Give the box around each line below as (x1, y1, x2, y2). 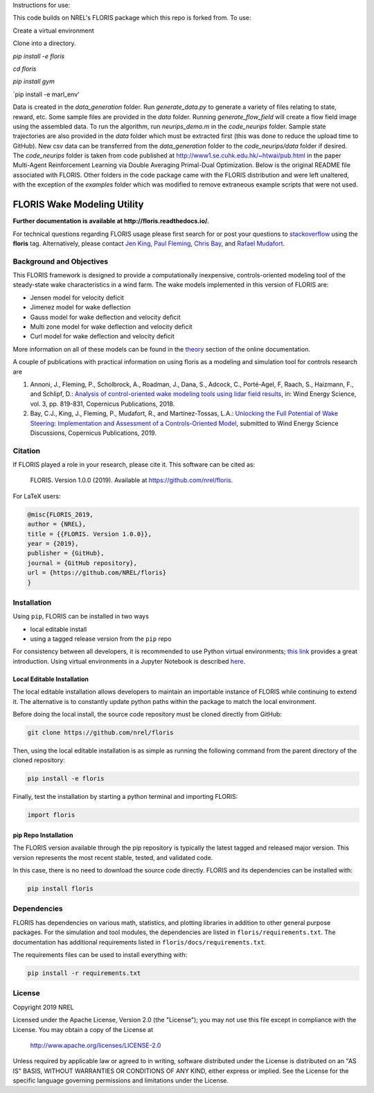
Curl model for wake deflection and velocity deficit (30, 332, 175, 341)
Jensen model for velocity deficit (30, 293, 125, 302)
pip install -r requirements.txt (27, 970, 141, 977)
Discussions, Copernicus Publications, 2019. (30, 429, 157, 437)
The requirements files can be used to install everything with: (12, 951, 188, 959)
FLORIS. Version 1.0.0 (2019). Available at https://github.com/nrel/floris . (30, 476, 233, 485)
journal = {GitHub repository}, (27, 559, 138, 567)
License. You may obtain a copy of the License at (12, 1025, 154, 1033)
